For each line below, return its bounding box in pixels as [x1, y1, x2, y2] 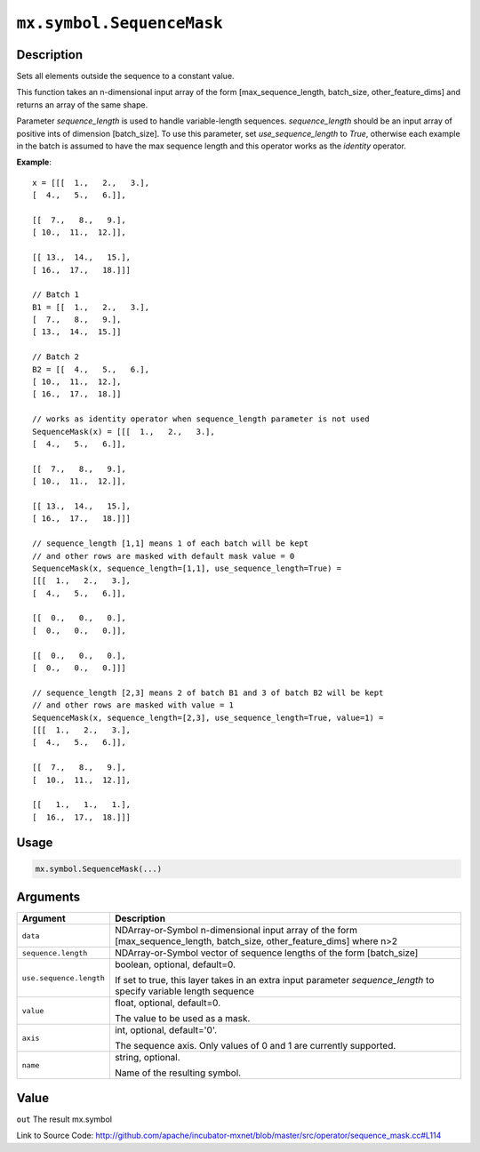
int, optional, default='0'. [114, 1024, 218, 1036]
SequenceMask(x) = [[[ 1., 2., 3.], [32, 427, 215, 436]
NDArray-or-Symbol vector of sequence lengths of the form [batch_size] [114, 947, 419, 959]
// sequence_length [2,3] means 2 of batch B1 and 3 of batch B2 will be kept [32, 687, 384, 698]
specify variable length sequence [114, 985, 255, 997]
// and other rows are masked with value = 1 [32, 700, 235, 710]
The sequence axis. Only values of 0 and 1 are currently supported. [114, 1040, 396, 1052]
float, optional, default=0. [114, 996, 221, 1009]
